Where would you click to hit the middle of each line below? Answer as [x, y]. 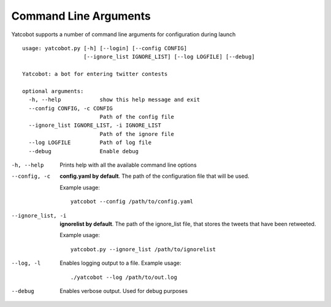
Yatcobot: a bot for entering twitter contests [95, 74]
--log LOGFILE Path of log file [90, 143]
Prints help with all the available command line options [128, 165]
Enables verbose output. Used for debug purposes [124, 290]
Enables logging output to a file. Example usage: [120, 263]
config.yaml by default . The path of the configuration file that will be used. [154, 176]
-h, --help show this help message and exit [114, 100]
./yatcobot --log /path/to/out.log [124, 277]
